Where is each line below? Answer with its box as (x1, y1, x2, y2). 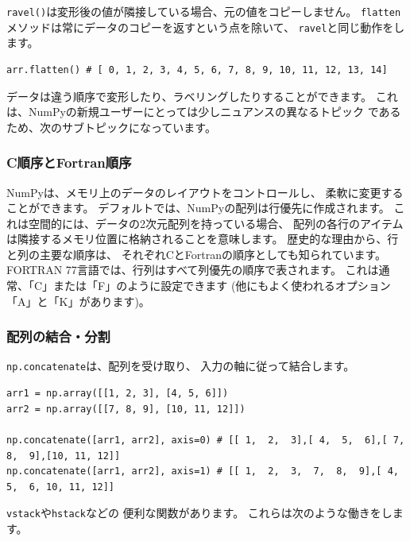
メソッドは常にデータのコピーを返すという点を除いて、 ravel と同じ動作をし (6, 18, 405, 35)
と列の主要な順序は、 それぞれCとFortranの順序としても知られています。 (6, 245, 387, 262)
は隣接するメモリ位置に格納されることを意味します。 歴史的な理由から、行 (6, 230, 399, 247)
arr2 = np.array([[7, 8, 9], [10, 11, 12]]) (6, 403, 246, 415)
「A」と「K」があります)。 (6, 292, 150, 309)
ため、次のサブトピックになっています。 (6, 118, 216, 135)
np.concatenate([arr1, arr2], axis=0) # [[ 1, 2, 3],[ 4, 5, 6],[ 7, (6, 434, 405, 446)
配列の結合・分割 (6, 327, 110, 346)
